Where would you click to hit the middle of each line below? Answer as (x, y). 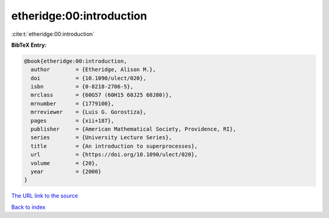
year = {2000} (66, 172)
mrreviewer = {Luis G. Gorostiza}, (88, 112)
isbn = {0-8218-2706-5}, (82, 87)
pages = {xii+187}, (73, 121)
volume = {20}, (65, 163)
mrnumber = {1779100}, (73, 104)
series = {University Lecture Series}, (101, 138)
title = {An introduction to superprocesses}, (114, 146)
